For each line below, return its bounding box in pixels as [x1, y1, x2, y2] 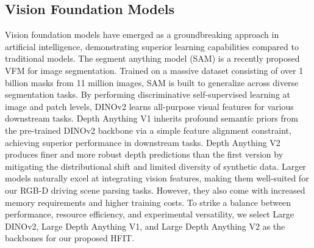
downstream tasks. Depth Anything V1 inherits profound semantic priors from [5, 112, 298, 125]
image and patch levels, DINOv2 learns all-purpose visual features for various [5, 100, 294, 112]
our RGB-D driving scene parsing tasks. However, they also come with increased [5, 183, 305, 196]
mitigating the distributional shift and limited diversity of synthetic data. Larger [5, 159, 306, 172]
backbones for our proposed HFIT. [5, 232, 135, 244]
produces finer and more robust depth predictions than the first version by [5, 148, 284, 161]
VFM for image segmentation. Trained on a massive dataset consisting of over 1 [5, 64, 304, 76]
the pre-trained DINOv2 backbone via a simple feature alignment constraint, [5, 123, 291, 136]
